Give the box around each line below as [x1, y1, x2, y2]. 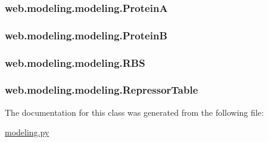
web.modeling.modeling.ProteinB [5, 27, 167, 42]
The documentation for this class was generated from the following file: [5, 106, 264, 118]
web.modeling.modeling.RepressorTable [5, 82, 198, 97]
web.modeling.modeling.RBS [5, 55, 145, 70]
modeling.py [5, 126, 49, 138]
